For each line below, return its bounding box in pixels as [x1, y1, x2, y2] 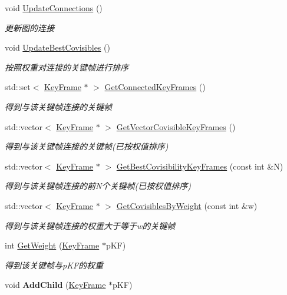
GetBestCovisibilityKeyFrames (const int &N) [116, 160, 283, 172]
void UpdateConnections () [5, 2, 103, 14]
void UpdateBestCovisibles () [5, 41, 110, 54]
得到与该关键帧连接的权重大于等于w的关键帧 [5, 219, 176, 231]
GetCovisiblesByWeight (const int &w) [116, 199, 258, 211]
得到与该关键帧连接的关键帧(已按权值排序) [5, 140, 169, 153]
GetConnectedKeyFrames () [104, 81, 206, 93]
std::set [5, 81, 31, 93]
